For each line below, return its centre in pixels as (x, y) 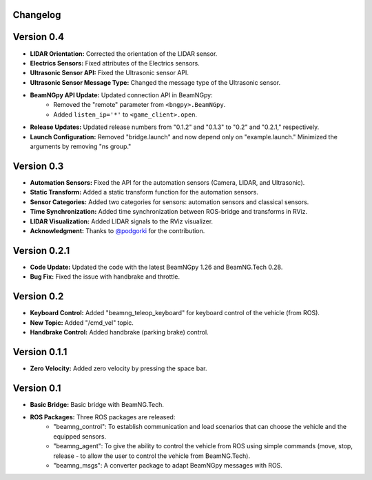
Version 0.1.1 (40, 352)
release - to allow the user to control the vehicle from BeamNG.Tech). (152, 456)
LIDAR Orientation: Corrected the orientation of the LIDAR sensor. (124, 53)
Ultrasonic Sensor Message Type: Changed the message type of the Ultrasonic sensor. (155, 82)
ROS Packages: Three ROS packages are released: (103, 417)
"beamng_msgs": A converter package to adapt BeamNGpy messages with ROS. (168, 466)
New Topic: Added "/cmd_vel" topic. (82, 322)
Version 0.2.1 (41, 251)
